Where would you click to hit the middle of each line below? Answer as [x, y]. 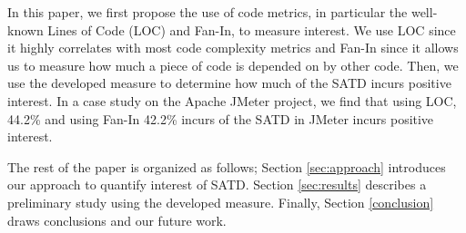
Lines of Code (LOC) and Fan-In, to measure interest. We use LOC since [252, 29]
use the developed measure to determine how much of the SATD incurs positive [229, 83]
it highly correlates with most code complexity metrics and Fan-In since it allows [233, 48]
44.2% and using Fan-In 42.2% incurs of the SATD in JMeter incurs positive [221, 118]
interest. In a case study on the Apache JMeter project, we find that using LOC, [232, 100]
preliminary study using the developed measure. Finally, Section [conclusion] [221, 202]
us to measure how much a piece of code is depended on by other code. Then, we [233, 65]
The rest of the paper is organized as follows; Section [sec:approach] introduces [227, 166]
